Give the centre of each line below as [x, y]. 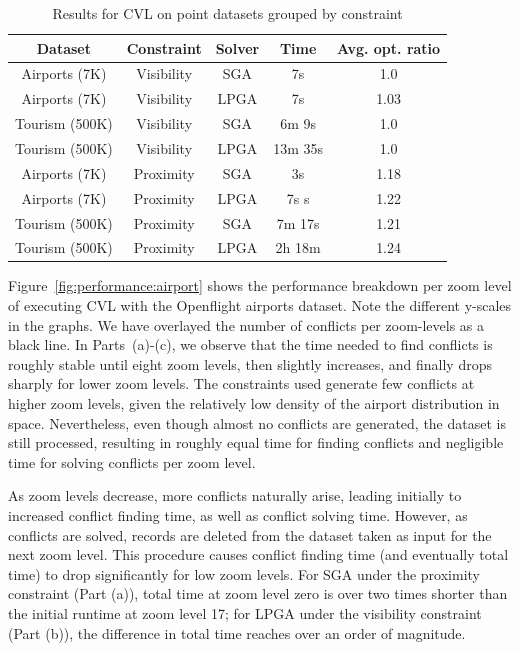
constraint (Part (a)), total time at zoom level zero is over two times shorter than [258, 593]
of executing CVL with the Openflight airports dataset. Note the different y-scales [260, 305]
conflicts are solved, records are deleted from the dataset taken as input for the [250, 534]
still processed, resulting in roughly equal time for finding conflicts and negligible [256, 442]
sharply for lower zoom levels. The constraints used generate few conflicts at [241, 383]
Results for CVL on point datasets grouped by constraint [227, 13]
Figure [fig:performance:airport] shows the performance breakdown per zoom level [260, 285]
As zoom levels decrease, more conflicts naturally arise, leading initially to [235, 495]
